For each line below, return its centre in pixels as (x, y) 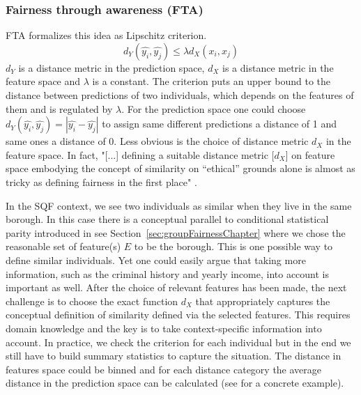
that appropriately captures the (263, 301)
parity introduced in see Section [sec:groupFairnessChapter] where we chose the (176, 232)
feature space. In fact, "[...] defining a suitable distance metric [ (140, 154)
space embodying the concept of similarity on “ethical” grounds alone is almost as (180, 168)
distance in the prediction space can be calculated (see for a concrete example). (175, 383)
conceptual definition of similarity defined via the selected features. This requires (178, 315)
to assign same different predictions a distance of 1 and (220, 124)
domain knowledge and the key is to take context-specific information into (164, 328)
